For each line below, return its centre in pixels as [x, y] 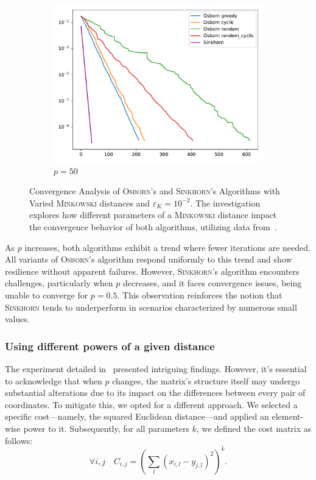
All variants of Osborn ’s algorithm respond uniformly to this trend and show [149, 259]
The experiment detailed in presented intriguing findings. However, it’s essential [156, 368]
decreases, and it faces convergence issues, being [212, 283]
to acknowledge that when [54, 380]
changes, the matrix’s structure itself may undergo [206, 380]
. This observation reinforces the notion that [200, 295]
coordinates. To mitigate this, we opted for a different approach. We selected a [151, 404]
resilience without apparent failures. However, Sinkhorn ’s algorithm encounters [152, 271]
